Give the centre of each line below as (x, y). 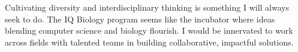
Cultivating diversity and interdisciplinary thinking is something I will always (147, 7)
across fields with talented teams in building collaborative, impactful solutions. (149, 42)
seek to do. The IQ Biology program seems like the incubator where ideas (140, 19)
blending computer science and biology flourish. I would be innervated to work (149, 30)
